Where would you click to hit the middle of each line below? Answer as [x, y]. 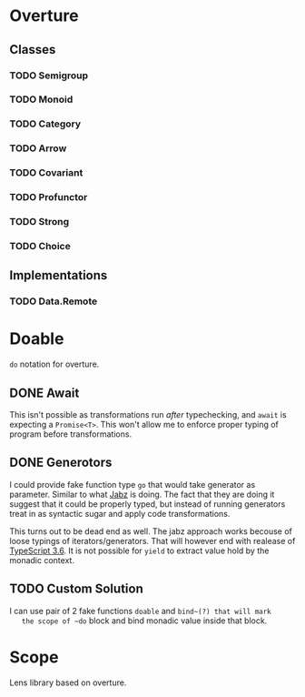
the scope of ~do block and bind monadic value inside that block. [144, 621]
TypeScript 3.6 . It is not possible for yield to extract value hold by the [139, 551]
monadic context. [42, 560]
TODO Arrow [38, 148]
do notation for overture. [54, 364]
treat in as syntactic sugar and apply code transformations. [120, 513]
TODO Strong [39, 222]
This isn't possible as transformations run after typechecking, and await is [148, 415]
